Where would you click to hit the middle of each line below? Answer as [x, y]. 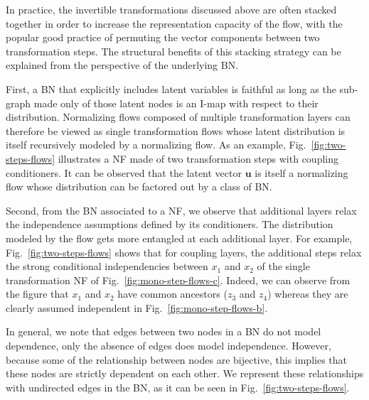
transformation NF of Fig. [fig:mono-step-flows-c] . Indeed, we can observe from [178, 280]
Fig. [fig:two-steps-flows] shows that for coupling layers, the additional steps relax [184, 252]
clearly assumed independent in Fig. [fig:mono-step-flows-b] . [137, 307]
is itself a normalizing [301, 172]
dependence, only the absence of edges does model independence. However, [169, 346]
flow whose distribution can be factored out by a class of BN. [139, 187]
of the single [283, 266]
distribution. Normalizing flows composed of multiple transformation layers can [178, 117]
